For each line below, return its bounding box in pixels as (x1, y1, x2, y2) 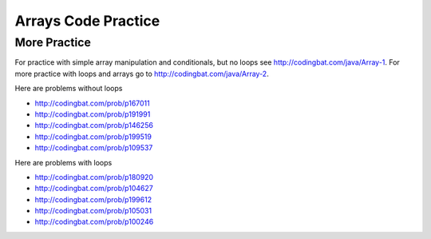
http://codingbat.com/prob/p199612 (34, 194, 152, 204)
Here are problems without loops (14, 84, 123, 94)
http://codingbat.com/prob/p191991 (34, 109, 151, 119)
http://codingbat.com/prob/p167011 (34, 98, 151, 108)
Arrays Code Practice (14, 12, 160, 30)
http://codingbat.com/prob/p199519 (34, 132, 152, 141)
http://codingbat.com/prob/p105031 (34, 206, 152, 216)
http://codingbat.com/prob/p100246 (34, 217, 154, 227)
